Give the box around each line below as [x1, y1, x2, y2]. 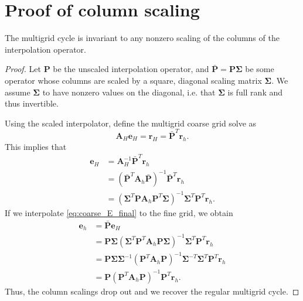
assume [5, 85, 30, 98]
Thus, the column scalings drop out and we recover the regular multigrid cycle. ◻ [5, 285, 299, 297]
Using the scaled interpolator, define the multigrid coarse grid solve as [5, 117, 257, 129]
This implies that [5, 140, 67, 152]
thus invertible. [5, 97, 59, 110]
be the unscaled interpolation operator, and [53, 63, 209, 75]
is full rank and [227, 85, 283, 98]
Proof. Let [5, 63, 41, 75]
